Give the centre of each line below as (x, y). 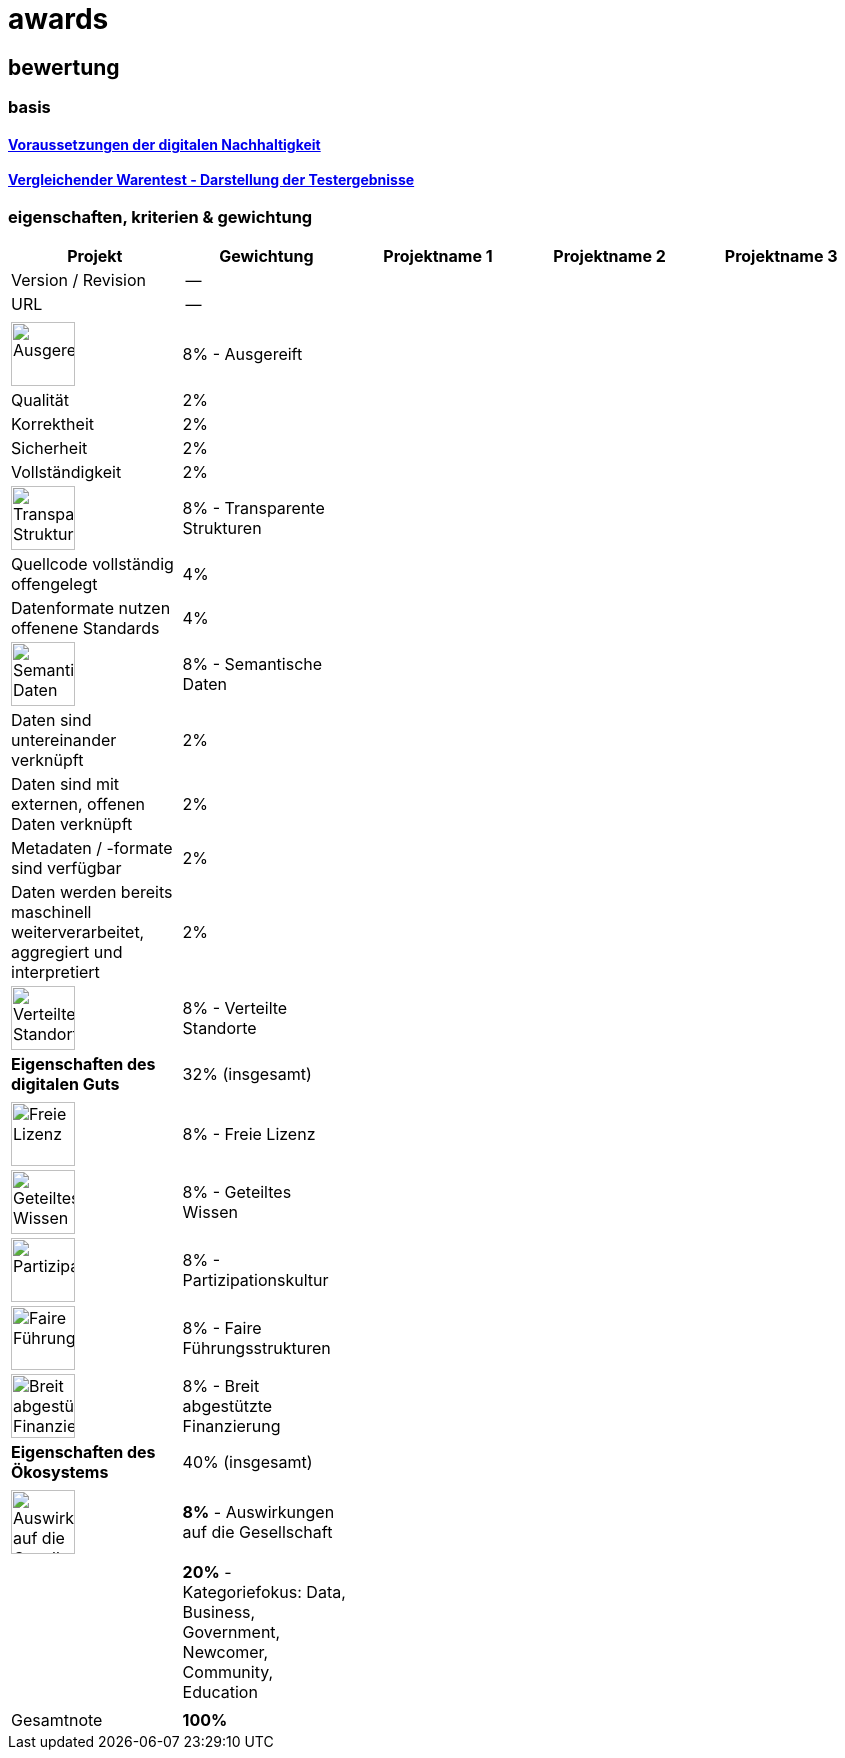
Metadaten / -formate (92, 848)
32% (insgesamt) (247, 1074)
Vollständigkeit (66, 472)
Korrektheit (52, 424)
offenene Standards (85, 628)
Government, (231, 1632)
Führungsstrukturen (256, 1348)
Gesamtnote (57, 1720)
